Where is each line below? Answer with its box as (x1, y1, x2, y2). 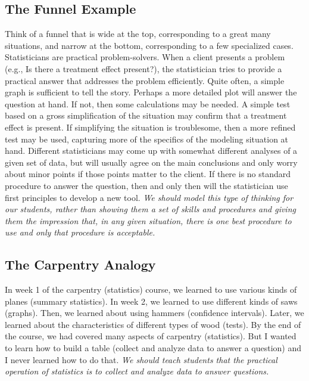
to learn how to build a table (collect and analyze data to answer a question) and (5, 342, 302, 354)
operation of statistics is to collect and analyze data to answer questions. (5, 365, 269, 377)
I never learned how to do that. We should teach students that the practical (5, 353, 277, 365)
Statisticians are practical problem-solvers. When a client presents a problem (5, 51, 285, 63)
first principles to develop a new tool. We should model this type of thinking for (5, 191, 294, 203)
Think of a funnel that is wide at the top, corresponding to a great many (5, 27, 271, 40)
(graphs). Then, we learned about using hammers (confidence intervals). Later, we (5, 306, 304, 319)
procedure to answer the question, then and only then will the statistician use (5, 179, 288, 191)
